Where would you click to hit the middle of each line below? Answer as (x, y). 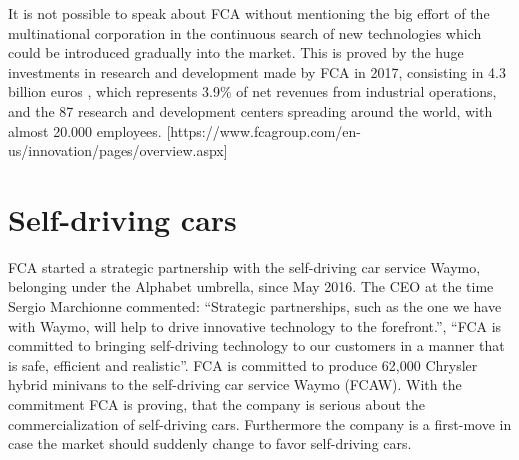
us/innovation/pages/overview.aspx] (118, 150)
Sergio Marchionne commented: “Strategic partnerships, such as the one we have (255, 306)
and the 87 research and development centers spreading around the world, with (250, 110)
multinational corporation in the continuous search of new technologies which (245, 32)
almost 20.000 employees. (85, 130)
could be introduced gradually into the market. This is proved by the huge (236, 52)
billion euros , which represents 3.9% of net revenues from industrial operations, (252, 91)
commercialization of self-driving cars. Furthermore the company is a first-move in (260, 423)
